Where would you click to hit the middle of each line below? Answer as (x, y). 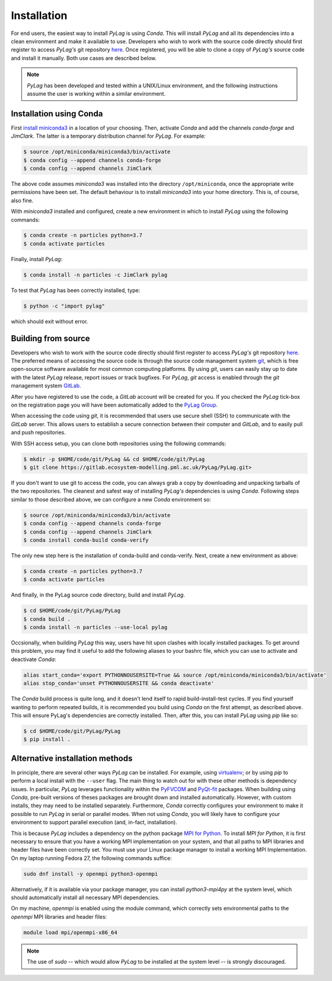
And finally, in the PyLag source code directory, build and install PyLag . (98, 595)
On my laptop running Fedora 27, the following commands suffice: (91, 858)
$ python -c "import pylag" (64, 306)
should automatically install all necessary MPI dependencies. (85, 898)
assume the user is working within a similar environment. (96, 93)
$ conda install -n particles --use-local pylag (95, 627)
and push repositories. (39, 433)
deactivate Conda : (33, 659)
